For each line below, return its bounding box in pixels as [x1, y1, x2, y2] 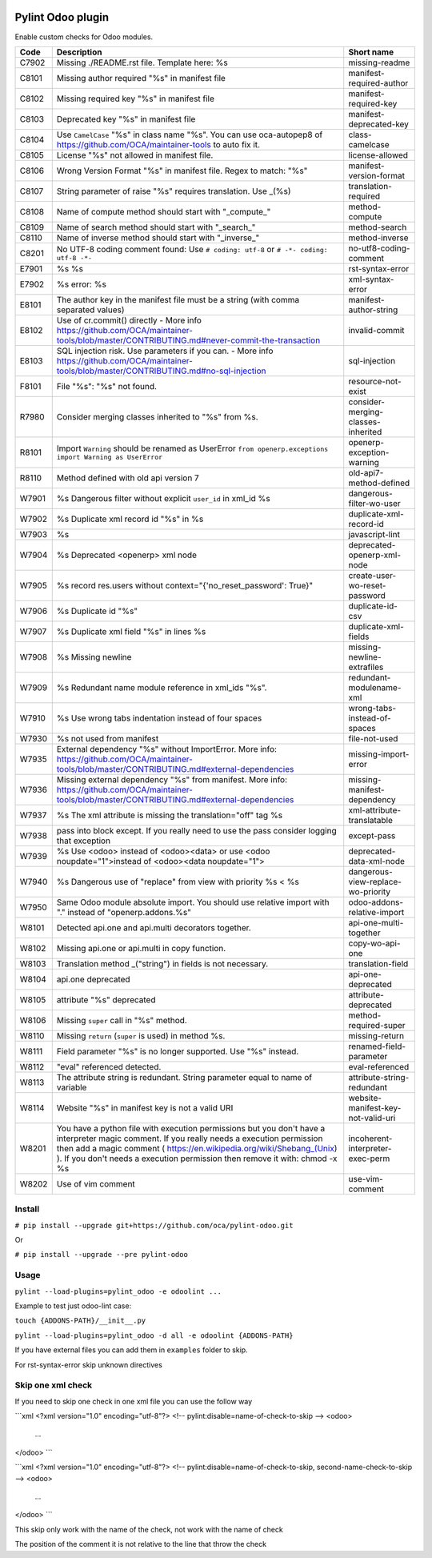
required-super [348, 1019, 406, 1030]
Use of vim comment [56, 1178, 135, 1189]
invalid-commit [348, 324, 405, 335]
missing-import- [348, 749, 410, 760]
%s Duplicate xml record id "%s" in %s [56, 513, 204, 524]
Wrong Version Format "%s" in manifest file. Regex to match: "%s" [56, 165, 308, 176]
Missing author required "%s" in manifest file [56, 72, 226, 83]
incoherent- [348, 1133, 393, 1144]
